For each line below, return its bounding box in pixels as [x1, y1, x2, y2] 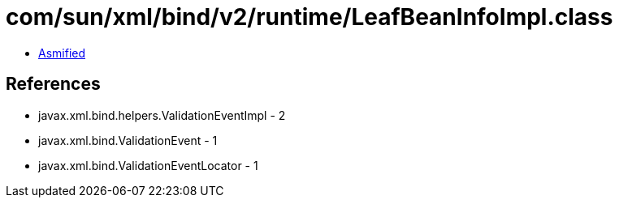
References [6, 74, 101, 95]
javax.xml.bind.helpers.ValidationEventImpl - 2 [38, 108, 286, 122]
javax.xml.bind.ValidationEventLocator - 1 [38, 158, 258, 172]
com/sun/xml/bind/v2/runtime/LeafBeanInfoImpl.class [6, 3, 613, 31]
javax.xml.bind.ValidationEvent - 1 [38, 133, 218, 147]
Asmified [38, 45, 86, 60]
